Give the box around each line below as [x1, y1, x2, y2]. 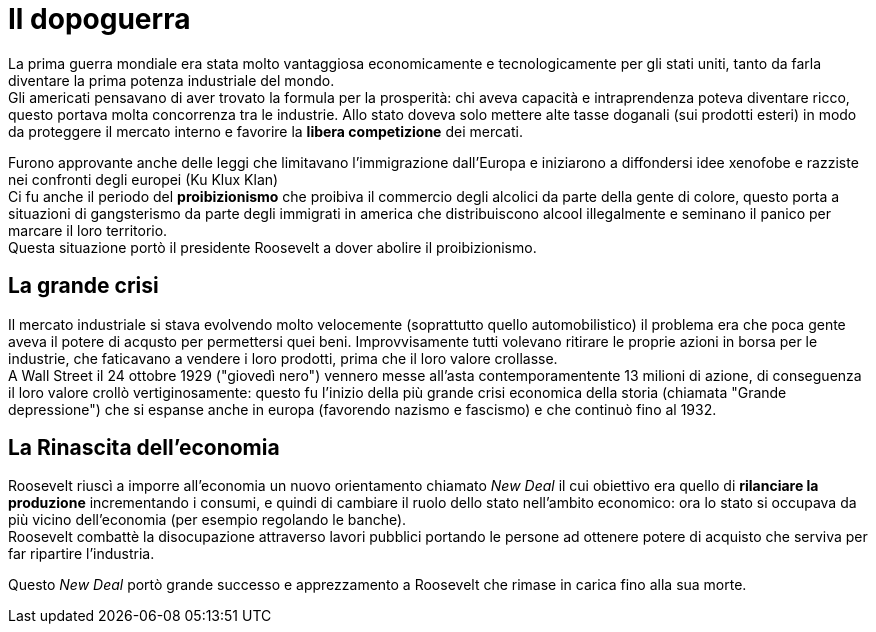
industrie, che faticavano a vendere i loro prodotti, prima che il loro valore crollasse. [8, 349, 558, 367]
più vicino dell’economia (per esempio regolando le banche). [8, 511, 407, 529]
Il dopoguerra [8, 2, 191, 36]
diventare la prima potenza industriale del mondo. [8, 71, 335, 89]
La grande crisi [8, 273, 159, 299]
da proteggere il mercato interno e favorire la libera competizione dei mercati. [8, 122, 523, 140]
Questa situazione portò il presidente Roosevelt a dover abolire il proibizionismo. [8, 238, 537, 256]
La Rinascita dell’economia [8, 435, 280, 461]
